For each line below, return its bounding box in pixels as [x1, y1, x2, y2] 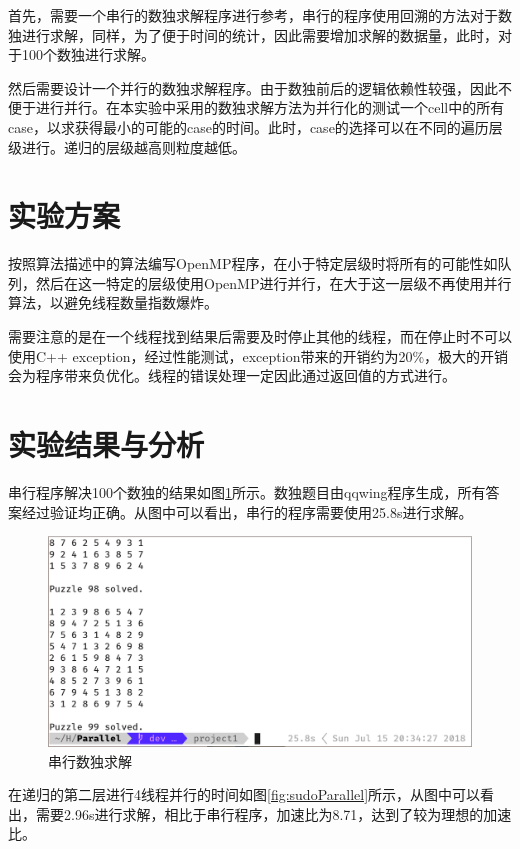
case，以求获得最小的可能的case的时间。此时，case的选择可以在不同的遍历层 [8, 116, 503, 137]
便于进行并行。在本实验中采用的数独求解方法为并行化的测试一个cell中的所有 [8, 97, 505, 118]
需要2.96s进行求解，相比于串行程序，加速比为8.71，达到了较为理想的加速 [35, 803, 512, 824]
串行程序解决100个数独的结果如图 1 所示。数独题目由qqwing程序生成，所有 [8, 481, 486, 502]
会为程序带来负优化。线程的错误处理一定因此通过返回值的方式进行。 [8, 365, 456, 386]
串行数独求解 [48, 750, 132, 771]
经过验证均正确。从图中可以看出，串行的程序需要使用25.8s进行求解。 [21, 501, 473, 522]
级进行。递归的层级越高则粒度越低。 [8, 136, 246, 157]
